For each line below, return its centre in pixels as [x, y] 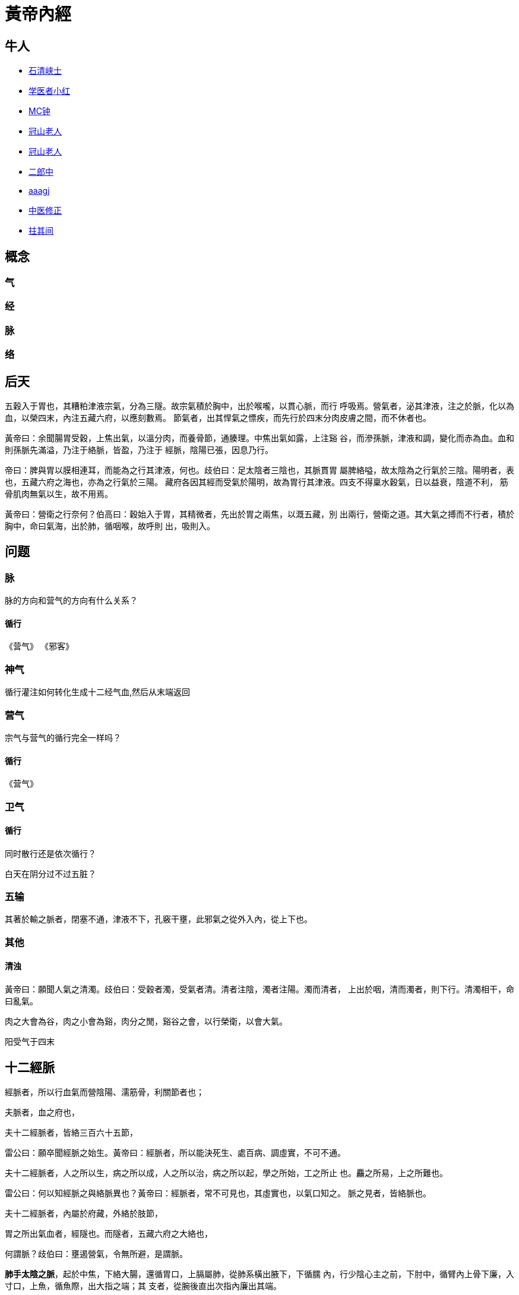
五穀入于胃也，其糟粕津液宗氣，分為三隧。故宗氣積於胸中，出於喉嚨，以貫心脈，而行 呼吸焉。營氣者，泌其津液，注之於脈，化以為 [259, 406]
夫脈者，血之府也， [42, 1112]
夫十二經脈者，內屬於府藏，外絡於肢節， [84, 1213]
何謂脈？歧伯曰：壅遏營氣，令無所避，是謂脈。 [96, 1253]
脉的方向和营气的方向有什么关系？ [71, 601]
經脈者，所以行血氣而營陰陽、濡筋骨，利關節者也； [105, 1092]
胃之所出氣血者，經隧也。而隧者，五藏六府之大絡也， [109, 1233]
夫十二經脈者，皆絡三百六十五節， [71, 1132]
